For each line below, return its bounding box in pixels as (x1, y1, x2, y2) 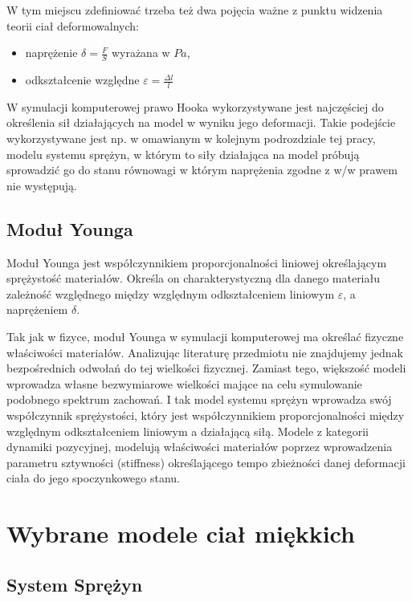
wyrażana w (111, 44, 170, 61)
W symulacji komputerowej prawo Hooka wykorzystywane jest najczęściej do (6, 98, 384, 115)
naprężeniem (6, 301, 68, 318)
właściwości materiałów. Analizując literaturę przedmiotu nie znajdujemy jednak (6, 344, 403, 360)
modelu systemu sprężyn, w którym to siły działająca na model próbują (6, 145, 360, 162)
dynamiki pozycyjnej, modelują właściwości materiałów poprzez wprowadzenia (6, 438, 393, 455)
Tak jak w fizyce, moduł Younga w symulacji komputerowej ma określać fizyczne (6, 327, 404, 344)
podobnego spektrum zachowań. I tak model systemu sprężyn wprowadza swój (6, 391, 392, 408)
